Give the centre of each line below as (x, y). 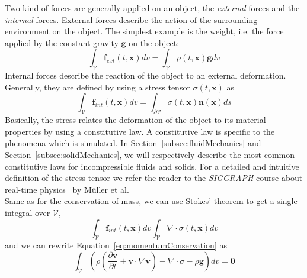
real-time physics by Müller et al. (67, 189)
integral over (28, 212)
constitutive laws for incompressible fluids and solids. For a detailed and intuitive (152, 166)
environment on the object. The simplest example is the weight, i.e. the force (144, 31)
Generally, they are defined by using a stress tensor (97, 87)
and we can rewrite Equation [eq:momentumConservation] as (116, 245)
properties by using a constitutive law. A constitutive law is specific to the (140, 131)
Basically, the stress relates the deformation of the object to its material (135, 120)
